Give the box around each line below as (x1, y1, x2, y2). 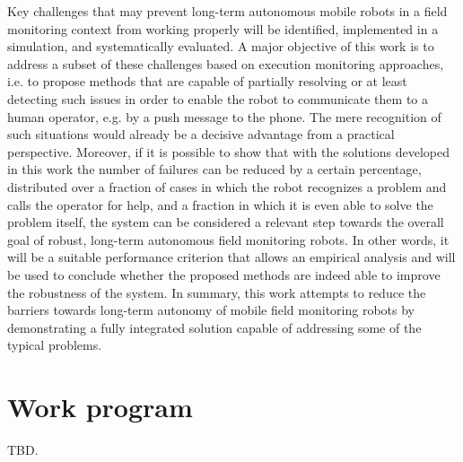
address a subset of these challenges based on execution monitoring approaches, (7, 54, 444, 73)
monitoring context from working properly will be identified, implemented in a (7, 19, 439, 38)
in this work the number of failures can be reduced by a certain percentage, (7, 160, 422, 179)
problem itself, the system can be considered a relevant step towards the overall (7, 213, 444, 231)
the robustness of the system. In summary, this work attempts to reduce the (7, 283, 426, 301)
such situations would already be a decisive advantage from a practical (7, 125, 395, 144)
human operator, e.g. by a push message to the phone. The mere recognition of (7, 107, 441, 126)
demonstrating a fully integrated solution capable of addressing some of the (7, 318, 422, 336)
